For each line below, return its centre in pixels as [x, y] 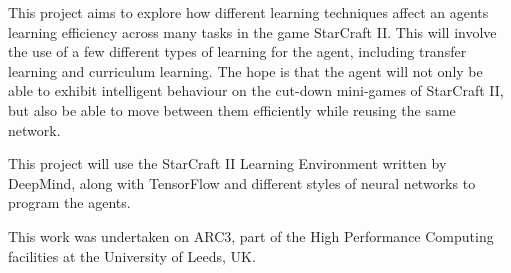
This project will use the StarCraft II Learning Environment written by [227, 163]
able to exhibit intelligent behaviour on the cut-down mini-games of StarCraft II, [256, 90]
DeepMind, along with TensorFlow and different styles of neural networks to [242, 182]
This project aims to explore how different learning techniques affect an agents [248, 12]
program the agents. [69, 202]
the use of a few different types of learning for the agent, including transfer [237, 51]
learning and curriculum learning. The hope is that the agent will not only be [245, 70]
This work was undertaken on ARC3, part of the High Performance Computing [251, 235]
